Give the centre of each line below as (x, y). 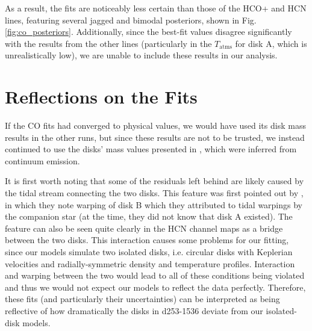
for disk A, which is (271, 43)
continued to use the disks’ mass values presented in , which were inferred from (151, 149)
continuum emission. (42, 160)
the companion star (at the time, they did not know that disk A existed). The (149, 216)
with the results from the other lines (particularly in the (108, 43)
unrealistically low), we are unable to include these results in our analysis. (141, 55)
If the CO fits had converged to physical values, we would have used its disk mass (155, 125)
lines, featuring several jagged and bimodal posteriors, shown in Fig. (131, 20)
